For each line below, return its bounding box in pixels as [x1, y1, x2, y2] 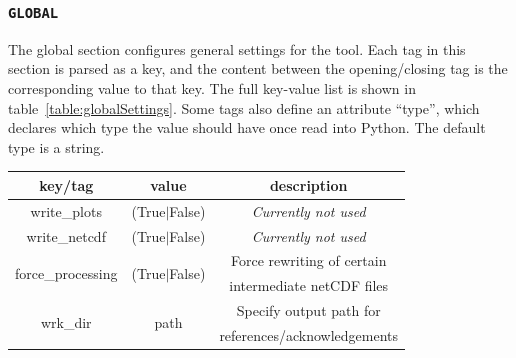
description [269, 174, 348, 195]
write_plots [30, 200, 102, 221]
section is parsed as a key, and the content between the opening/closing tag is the [8, 58, 508, 79]
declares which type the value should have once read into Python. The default [8, 117, 486, 138]
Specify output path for [236, 300, 381, 321]
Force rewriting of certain [230, 250, 387, 271]
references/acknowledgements [219, 324, 399, 345]
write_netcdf [26, 225, 106, 246]
